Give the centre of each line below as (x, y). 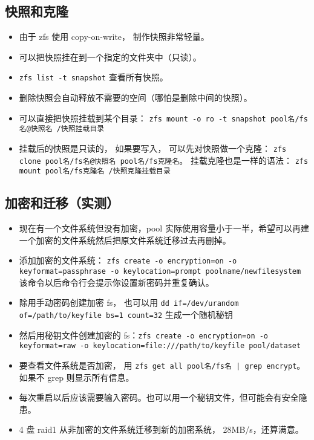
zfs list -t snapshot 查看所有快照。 (93, 77)
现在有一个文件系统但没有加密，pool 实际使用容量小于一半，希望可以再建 (164, 228)
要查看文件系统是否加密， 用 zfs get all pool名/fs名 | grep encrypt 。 (162, 365)
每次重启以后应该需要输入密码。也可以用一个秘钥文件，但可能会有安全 (159, 397)
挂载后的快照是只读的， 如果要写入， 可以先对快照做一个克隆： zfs (153, 148)
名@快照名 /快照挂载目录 (62, 129)
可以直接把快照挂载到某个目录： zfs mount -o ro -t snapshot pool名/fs (163, 118)
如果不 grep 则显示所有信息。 (77, 377)
